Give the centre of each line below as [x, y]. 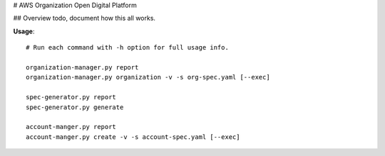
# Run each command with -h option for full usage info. [128, 48]
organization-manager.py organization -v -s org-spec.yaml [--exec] [148, 77]
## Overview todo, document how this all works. [84, 18]
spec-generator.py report [71, 97]
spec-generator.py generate [75, 107]
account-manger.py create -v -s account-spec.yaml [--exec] [133, 137]
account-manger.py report [71, 127]
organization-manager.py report [82, 67]
